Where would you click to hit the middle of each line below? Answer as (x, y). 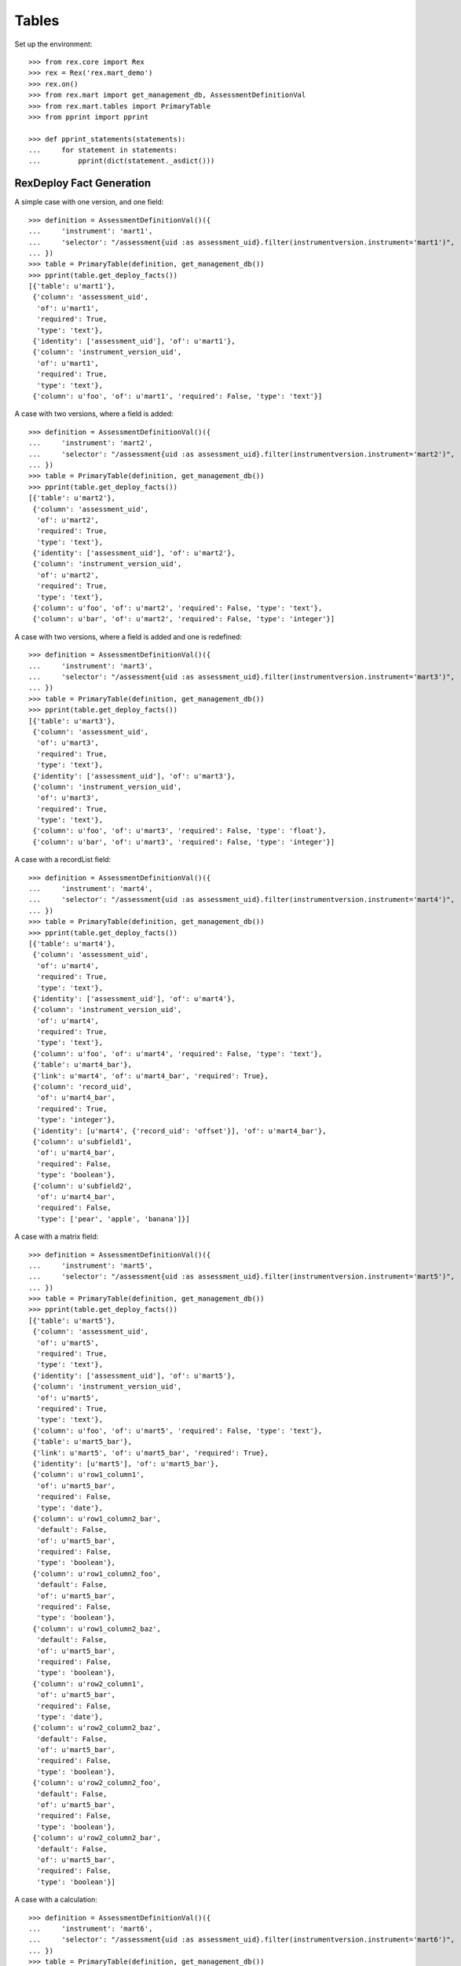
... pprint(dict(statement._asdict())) (122, 161)
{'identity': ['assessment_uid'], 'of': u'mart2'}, (134, 553)
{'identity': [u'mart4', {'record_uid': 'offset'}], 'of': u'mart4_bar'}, (179, 1131)
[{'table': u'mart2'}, (72, 498)
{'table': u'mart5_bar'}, (82, 1442)
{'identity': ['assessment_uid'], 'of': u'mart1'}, (134, 341)
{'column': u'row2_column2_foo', (97, 1783)
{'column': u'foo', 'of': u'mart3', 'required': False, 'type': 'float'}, (179, 831)
